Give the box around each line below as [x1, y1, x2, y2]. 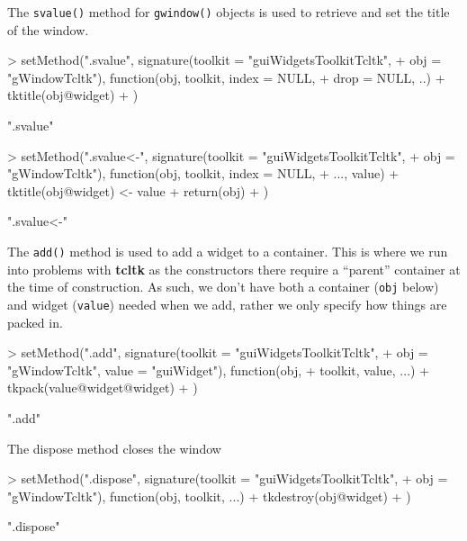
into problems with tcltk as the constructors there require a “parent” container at [7, 259, 461, 278]
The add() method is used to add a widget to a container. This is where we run [7, 242, 448, 260]
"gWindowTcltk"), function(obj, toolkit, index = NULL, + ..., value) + [7, 164, 400, 183]
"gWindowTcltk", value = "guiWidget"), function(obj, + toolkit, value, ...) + [7, 360, 430, 379]
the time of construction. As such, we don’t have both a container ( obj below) [7, 277, 439, 296]
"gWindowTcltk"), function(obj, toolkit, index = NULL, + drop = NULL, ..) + [7, 68, 445, 86]
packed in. [7, 312, 63, 331]
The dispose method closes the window [7, 438, 221, 457]
